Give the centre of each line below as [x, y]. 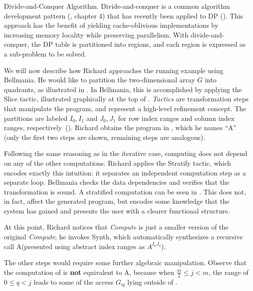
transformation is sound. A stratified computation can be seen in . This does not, [125, 191]
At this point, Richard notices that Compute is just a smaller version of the [116, 227]
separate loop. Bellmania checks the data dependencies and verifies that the [117, 182]
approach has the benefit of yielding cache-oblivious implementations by [111, 25]
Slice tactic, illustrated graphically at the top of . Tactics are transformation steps [126, 99]
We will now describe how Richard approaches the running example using [114, 70]
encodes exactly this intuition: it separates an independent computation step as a [125, 172]
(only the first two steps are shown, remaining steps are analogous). [105, 137]
